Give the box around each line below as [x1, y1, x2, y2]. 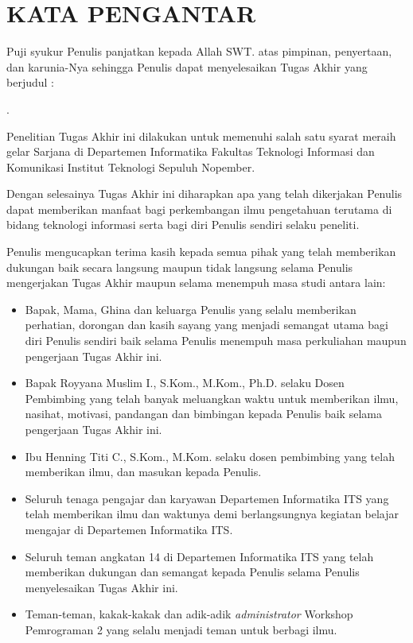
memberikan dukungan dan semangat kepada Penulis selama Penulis [25, 564, 360, 580]
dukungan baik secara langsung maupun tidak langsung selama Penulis [6, 258, 353, 275]
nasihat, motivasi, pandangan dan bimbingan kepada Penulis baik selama [25, 405, 382, 422]
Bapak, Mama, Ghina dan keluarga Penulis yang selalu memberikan [25, 300, 357, 317]
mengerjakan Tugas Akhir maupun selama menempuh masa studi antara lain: [6, 274, 386, 291]
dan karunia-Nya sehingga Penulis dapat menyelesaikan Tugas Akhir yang [6, 58, 368, 75]
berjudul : [6, 74, 54, 91]
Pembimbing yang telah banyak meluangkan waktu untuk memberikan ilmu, [25, 389, 399, 406]
